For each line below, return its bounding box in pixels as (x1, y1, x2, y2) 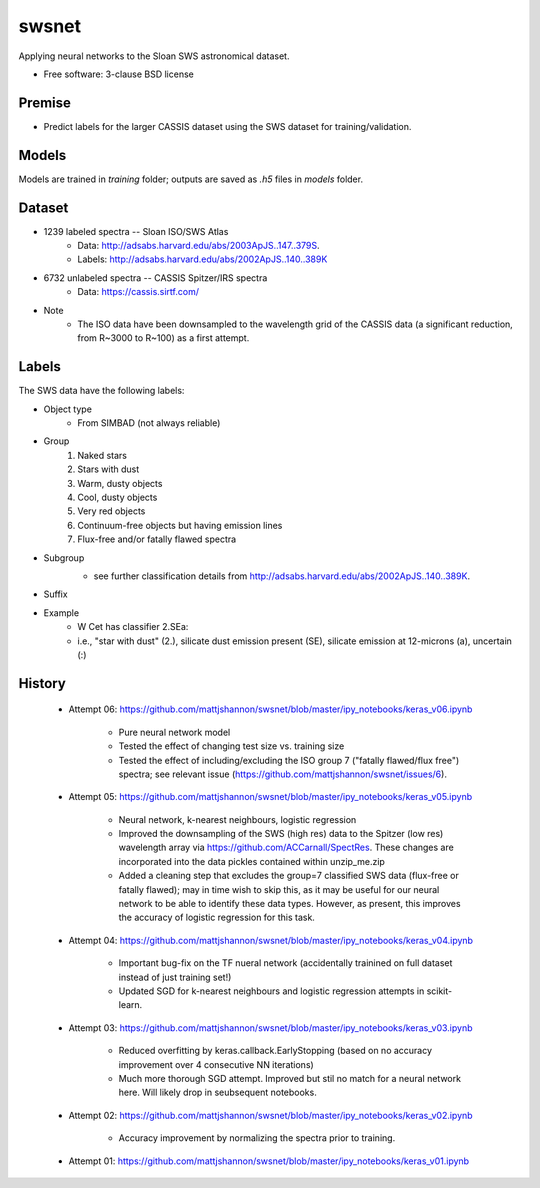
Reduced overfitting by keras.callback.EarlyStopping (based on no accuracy (118, 1045, 433, 1057)
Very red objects (77, 505, 146, 517)
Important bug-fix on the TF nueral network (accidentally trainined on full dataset (118, 957, 453, 969)
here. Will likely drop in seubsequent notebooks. (118, 1086, 317, 1099)
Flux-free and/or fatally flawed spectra (77, 533, 237, 545)
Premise (18, 94, 72, 111)
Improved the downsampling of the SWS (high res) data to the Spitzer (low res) (118, 828, 444, 840)
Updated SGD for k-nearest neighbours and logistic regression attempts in (118, 985, 425, 997)
